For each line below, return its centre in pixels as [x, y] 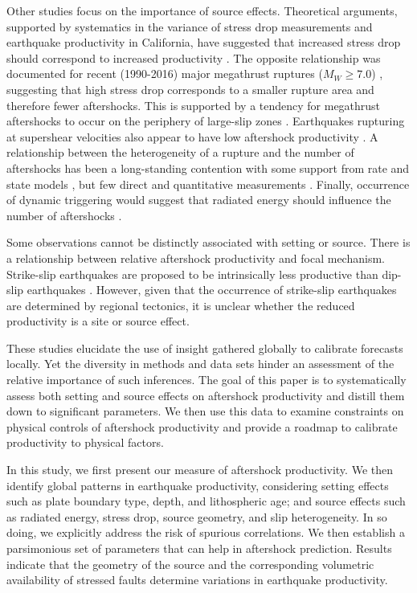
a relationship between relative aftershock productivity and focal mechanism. [196, 258]
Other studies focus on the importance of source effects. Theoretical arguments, [202, 10]
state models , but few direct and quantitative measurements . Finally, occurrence [208, 184]
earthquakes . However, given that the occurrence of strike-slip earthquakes [212, 290]
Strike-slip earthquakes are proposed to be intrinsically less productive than [192, 274]
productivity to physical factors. [85, 442]
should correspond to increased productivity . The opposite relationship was [194, 57]
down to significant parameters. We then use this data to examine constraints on [205, 411]
